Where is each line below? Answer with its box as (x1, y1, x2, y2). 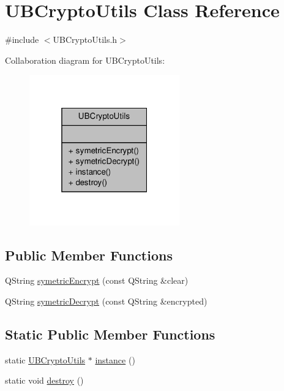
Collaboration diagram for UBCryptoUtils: (5, 53, 165, 66)
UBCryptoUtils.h (53, 33, 118, 46)
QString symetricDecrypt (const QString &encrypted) (5, 295, 207, 308)
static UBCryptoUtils (5, 353, 86, 366)
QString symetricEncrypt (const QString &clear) (5, 274, 189, 287)
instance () (95, 353, 135, 366)
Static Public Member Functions (5, 325, 215, 344)
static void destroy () (5, 374, 84, 387)
